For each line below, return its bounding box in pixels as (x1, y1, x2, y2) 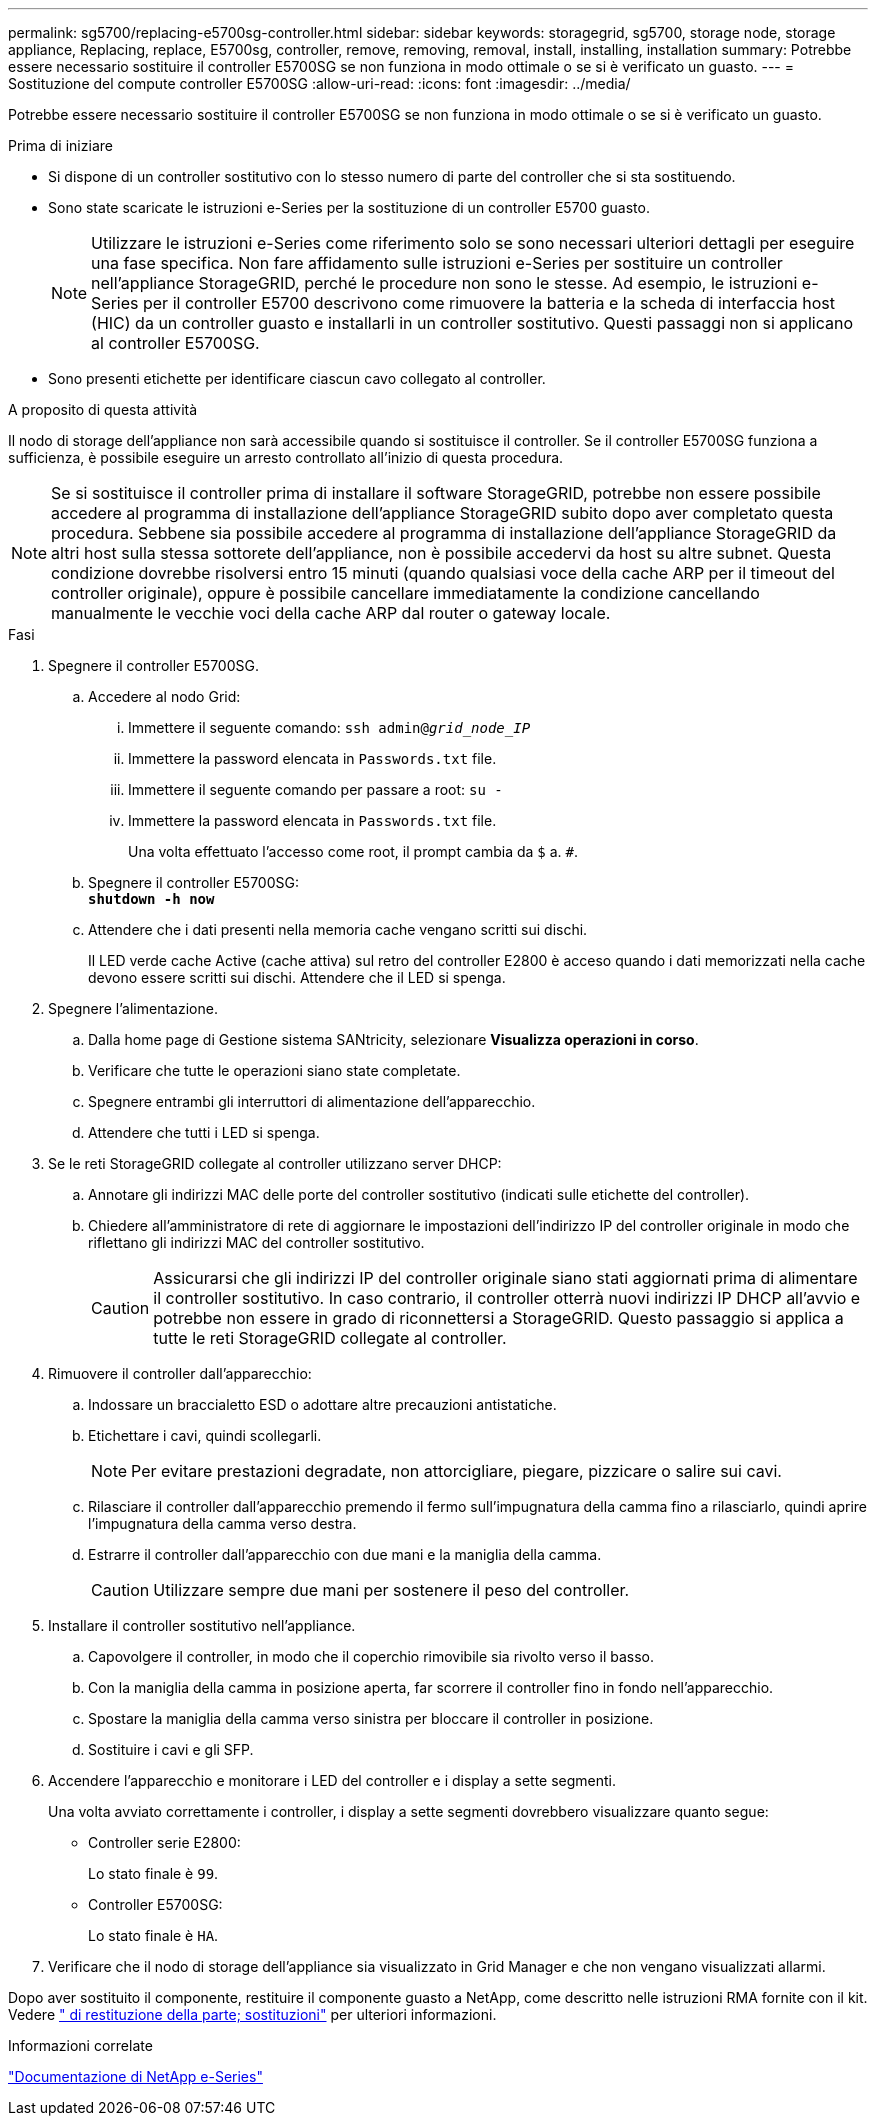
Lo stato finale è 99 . (88, 1865, 219, 1882)
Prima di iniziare (8, 137, 113, 154)
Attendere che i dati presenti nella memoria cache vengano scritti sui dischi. (88, 921, 588, 938)
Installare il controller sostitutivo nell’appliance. (48, 1617, 356, 1634)
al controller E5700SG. (91, 333, 260, 353)
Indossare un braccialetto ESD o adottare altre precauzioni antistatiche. (88, 1396, 557, 1413)
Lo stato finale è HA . (88, 1927, 219, 1944)
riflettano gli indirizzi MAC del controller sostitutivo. (88, 1234, 425, 1251)
